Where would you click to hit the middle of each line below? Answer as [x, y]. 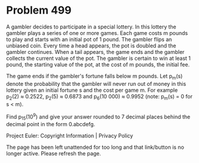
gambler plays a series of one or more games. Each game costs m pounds [97, 33]
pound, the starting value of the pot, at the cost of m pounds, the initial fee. [98, 64]
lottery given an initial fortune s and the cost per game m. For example [92, 90]
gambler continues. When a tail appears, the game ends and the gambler [95, 52]
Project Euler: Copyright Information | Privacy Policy [70, 135]
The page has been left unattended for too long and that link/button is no [95, 147]
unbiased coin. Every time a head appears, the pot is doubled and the [91, 46]
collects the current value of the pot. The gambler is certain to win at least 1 [99, 58]
